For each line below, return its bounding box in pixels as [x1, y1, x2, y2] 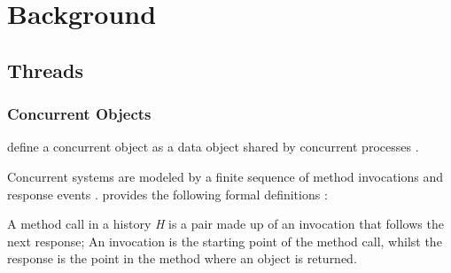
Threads [7, 56, 83, 83]
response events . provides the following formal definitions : [7, 184, 328, 203]
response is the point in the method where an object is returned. [7, 249, 357, 268]
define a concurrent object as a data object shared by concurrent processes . [7, 137, 419, 156]
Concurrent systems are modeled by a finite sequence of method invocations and [7, 167, 444, 185]
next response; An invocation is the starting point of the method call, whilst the [7, 231, 442, 250]
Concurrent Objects [7, 103, 152, 125]
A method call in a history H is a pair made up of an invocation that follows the [7, 214, 444, 233]
